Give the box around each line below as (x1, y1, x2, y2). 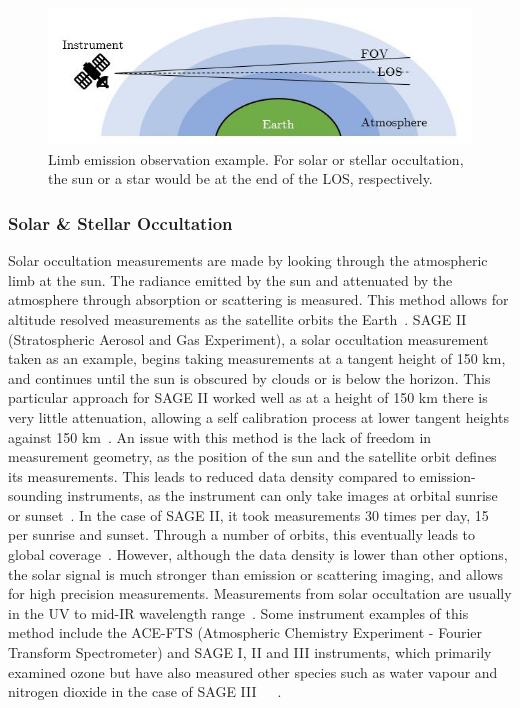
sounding (8, 485, 63, 506)
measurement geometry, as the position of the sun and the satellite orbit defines (8, 446, 497, 467)
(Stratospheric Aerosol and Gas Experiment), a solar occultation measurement (8, 328, 489, 349)
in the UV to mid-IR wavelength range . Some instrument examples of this (8, 602, 469, 623)
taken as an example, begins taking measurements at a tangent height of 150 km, (8, 348, 506, 369)
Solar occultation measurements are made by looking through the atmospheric (8, 250, 488, 271)
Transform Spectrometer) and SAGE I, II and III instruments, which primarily (8, 642, 492, 663)
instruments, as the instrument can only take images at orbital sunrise (67, 485, 498, 506)
